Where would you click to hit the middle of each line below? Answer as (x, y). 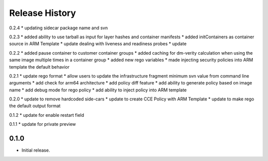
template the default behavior (39, 67)
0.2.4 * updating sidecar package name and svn (59, 28)
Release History (43, 13)
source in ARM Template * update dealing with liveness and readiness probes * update (98, 44)
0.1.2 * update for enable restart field (47, 115)
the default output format (35, 106)
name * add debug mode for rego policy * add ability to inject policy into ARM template (98, 90)
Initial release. (36, 150)
